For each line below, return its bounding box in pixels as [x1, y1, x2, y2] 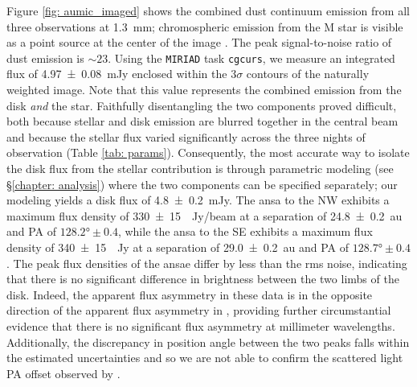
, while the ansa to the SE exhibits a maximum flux [117, 223, 373, 240]
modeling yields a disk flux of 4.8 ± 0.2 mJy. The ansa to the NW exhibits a [6, 191, 390, 208]
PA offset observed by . [6, 364, 121, 381]
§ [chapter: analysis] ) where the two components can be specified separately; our [6, 175, 398, 192]
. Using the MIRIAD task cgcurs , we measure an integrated [108, 49, 395, 66]
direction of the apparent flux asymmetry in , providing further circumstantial [6, 302, 391, 319]
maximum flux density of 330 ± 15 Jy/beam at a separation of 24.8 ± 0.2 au [6, 207, 403, 224]
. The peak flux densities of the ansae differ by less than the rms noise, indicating [6, 254, 407, 271]
